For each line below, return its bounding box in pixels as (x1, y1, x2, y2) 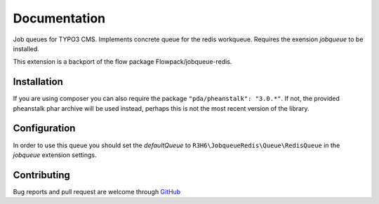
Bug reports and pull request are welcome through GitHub (13, 187, 181, 196)
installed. (13, 44, 40, 53)
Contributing (13, 169, 70, 181)
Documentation (13, 11, 106, 26)
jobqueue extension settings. (13, 151, 97, 159)
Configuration (13, 123, 76, 135)
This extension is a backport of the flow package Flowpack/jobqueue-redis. (13, 57, 232, 66)
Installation (13, 76, 63, 88)
